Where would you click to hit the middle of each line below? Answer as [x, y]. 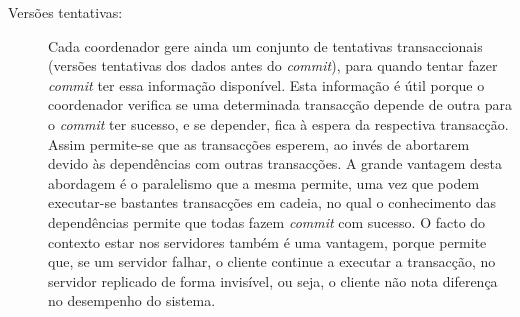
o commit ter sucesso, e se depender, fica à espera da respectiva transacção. [278, 123]
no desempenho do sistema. [132, 300]
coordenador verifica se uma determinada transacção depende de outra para [280, 104]
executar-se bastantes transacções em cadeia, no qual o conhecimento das [272, 202]
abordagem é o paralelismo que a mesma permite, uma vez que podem [264, 182]
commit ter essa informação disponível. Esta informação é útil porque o [266, 84]
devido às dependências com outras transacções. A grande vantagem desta [275, 163]
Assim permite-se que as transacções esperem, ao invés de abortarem [259, 143]
